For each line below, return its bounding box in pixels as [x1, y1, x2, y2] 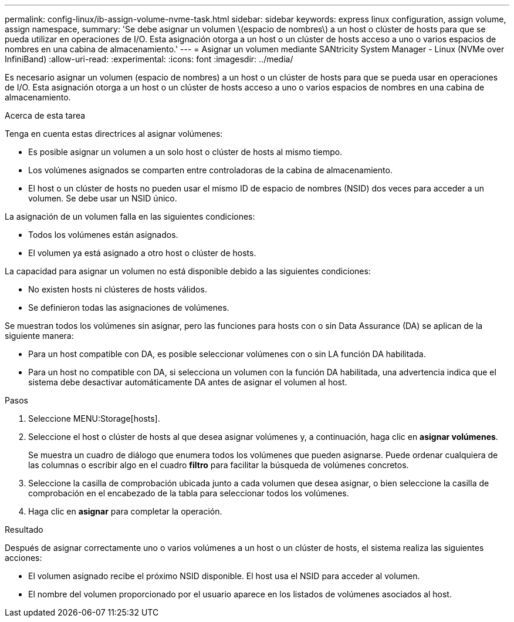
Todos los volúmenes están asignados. [28, 230, 178, 240]
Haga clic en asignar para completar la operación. [28, 506, 222, 516]
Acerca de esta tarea [5, 110, 86, 120]
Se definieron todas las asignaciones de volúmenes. [28, 302, 229, 312]
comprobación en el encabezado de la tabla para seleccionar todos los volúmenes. [28, 488, 349, 498]
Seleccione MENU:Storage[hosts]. [28, 413, 160, 423]
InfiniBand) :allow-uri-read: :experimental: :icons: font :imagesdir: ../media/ [5, 54, 293, 64]
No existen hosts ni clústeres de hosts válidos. [28, 284, 207, 294]
